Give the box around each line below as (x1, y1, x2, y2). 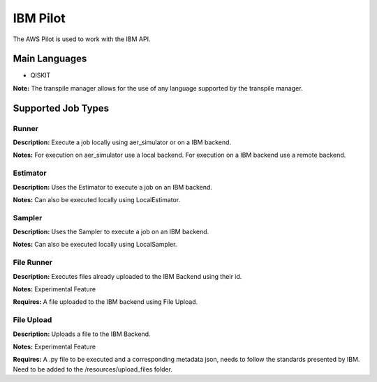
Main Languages (13, 53, 87, 65)
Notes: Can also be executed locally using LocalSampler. (13, 240, 177, 249)
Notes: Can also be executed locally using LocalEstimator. (13, 195, 181, 204)
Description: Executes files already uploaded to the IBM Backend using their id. (13, 272, 242, 280)
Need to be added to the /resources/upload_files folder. (13, 365, 172, 373)
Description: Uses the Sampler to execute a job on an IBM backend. (13, 227, 209, 236)
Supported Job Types (13, 102, 110, 114)
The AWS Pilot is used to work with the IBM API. (13, 35, 151, 43)
